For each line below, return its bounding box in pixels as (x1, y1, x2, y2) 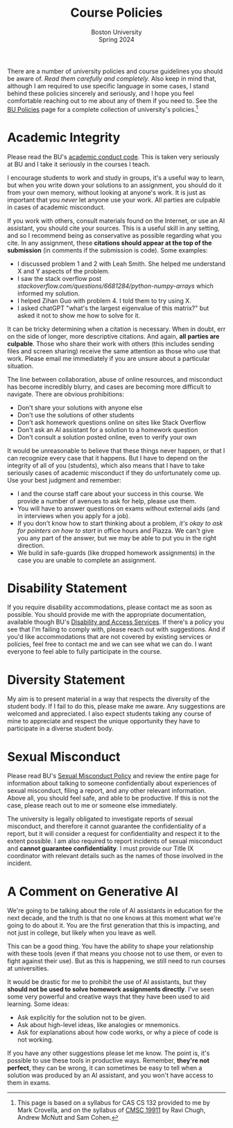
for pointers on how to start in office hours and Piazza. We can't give (17, 526, 214, 535)
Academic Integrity (7, 129, 121, 145)
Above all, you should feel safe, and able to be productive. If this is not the (7, 794, 219, 803)
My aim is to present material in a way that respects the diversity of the (7, 695, 210, 703)
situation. (7, 362, 34, 370)
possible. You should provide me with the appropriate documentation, (7, 611, 207, 619)
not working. (17, 1036, 54, 1044)
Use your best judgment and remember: (7, 476, 121, 484)
